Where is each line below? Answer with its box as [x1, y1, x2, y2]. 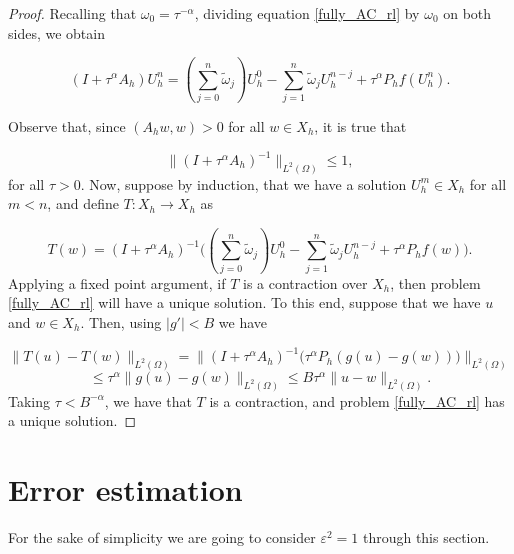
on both [443, 3, 492, 23]
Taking [8, 390, 51, 411]
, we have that [104, 390, 192, 411]
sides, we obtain [8, 22, 105, 43]
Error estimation [8, 469, 243, 510]
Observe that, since [8, 115, 126, 136]
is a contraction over [242, 272, 368, 293]
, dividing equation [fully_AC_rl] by [194, 3, 420, 23]
